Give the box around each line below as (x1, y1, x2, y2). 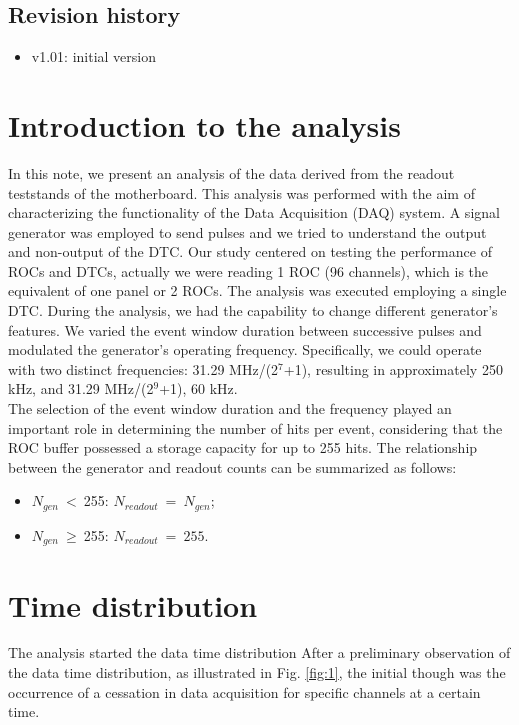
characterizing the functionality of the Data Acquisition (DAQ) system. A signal (8, 202, 500, 223)
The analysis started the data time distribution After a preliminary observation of (8, 642, 511, 663)
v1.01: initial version (31, 46, 156, 67)
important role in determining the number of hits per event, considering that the (8, 417, 503, 438)
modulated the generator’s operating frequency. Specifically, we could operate (8, 339, 482, 360)
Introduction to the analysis (8, 104, 401, 145)
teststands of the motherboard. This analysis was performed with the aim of (8, 182, 475, 203)
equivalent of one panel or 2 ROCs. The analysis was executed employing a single (8, 280, 507, 301)
